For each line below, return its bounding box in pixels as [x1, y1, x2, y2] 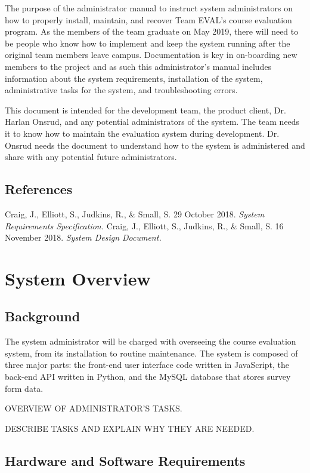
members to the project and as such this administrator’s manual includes [5, 60, 272, 72]
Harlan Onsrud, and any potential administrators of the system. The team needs [5, 115, 300, 128]
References [5, 180, 73, 198]
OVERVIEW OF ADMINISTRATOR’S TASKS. [5, 402, 182, 414]
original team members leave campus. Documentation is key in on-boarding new [5, 48, 297, 61]
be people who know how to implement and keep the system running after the [5, 36, 290, 49]
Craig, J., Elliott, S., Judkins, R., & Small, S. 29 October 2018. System [5, 207, 265, 220]
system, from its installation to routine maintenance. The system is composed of [5, 346, 298, 359]
